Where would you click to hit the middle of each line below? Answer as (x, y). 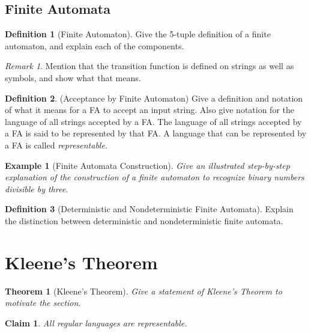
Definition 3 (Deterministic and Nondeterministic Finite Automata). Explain (149, 209)
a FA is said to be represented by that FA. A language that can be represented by (156, 133)
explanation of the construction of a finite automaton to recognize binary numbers (155, 177)
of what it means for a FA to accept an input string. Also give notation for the (149, 110)
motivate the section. (43, 303)
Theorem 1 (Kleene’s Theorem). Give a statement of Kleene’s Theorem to (143, 291)
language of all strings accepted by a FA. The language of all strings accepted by (153, 121)
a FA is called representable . (56, 145)
